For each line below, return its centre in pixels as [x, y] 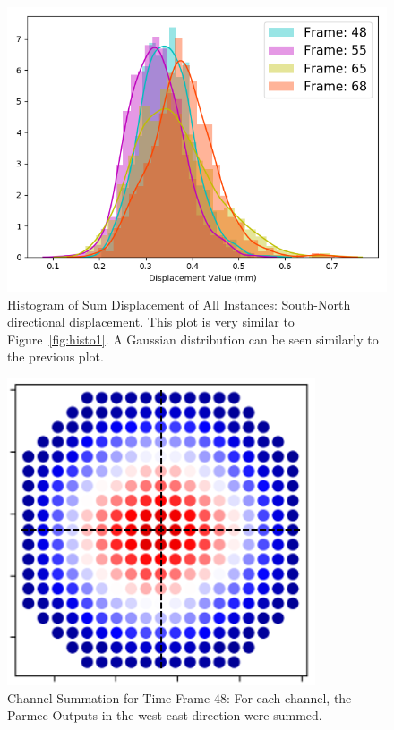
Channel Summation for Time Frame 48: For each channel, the [180, 697]
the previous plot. [56, 357]
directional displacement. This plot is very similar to [151, 322]
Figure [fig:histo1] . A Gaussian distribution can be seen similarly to [193, 339]
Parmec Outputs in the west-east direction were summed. [165, 715]
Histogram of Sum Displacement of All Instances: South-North [179, 304]
